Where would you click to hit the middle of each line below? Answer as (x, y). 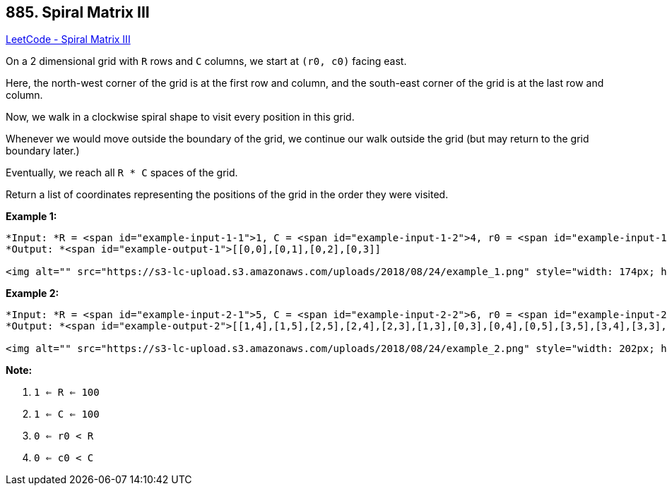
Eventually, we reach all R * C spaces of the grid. (122, 173)
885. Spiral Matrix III (78, 12)
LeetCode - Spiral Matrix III (68, 40)
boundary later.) (43, 151)
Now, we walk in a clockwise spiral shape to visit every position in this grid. (180, 117)
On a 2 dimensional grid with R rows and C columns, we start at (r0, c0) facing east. (206, 61)
